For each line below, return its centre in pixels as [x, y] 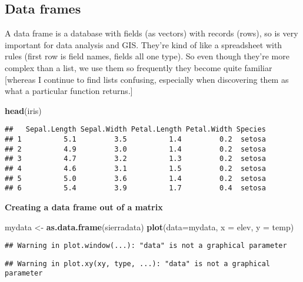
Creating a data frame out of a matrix [84, 207]
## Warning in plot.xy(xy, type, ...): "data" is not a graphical [138, 263]
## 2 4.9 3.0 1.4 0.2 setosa [135, 149]
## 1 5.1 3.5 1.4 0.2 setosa [135, 140]
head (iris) [23, 110]
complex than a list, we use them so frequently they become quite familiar [139, 67]
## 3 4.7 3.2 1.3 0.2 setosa [135, 159]
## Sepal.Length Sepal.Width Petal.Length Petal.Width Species [135, 130]
